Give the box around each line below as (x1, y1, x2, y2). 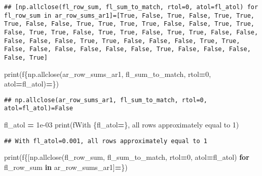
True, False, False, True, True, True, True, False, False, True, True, (4, 20, 254, 28)
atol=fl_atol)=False (4, 105, 73, 112)
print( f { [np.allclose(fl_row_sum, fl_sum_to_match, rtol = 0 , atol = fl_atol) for (4, 152, 249, 162)
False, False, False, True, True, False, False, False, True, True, (4, 37, 240, 45)
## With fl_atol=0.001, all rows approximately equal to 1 (4, 137, 207, 145)
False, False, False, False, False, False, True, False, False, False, (4, 46, 251, 53)
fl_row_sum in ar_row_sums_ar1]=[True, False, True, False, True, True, (4, 12, 254, 19)
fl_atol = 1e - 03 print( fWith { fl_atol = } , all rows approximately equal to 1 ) (4, 119, 239, 130)
